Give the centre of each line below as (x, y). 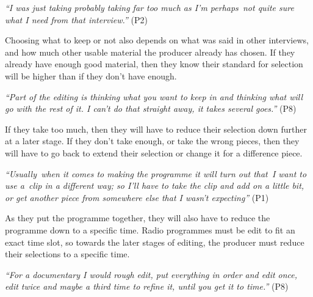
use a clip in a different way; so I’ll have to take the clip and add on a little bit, (155, 185)
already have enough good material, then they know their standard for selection (154, 64)
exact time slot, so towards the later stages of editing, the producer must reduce (155, 242)
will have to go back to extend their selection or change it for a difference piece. (154, 152)
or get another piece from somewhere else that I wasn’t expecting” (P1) (137, 197)
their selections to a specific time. (67, 254)
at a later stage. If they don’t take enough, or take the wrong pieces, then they (152, 141)
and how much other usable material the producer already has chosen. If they (150, 52)
